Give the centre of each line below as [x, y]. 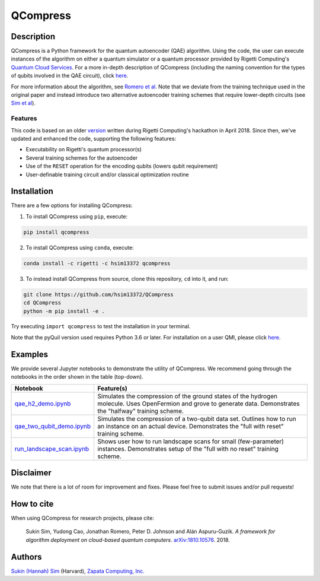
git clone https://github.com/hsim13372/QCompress [99, 294]
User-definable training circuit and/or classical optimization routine [107, 174]
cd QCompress [42, 303]
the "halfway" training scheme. [140, 411]
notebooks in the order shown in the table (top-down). [77, 377]
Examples [30, 354]
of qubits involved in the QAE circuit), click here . [70, 76]
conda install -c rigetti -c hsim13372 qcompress [97, 263]
